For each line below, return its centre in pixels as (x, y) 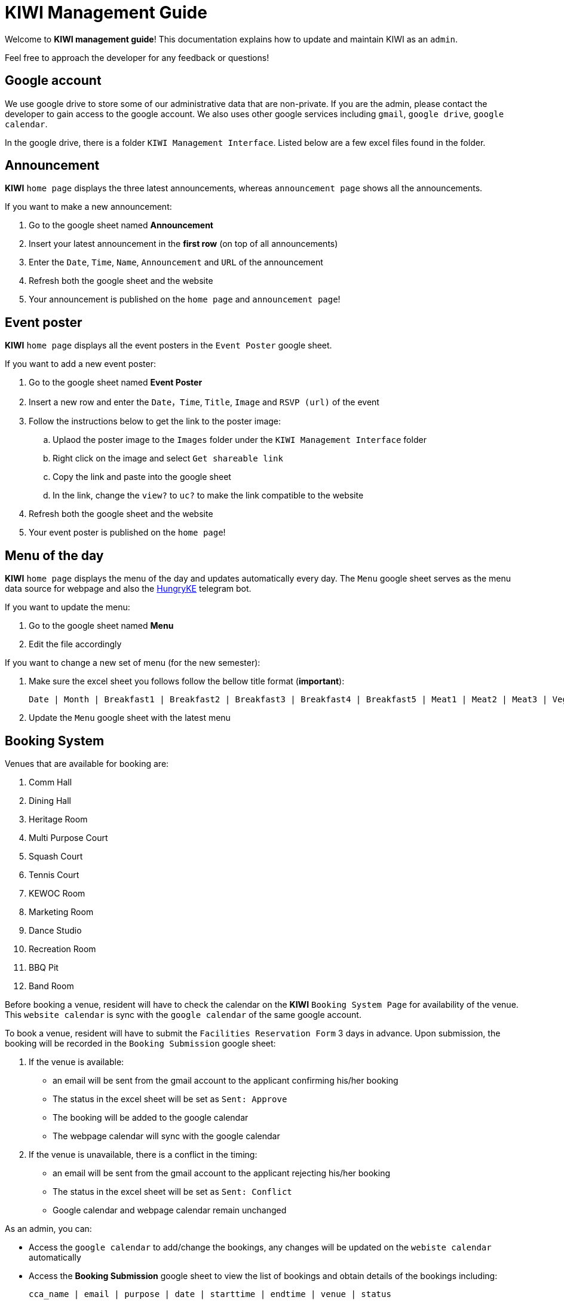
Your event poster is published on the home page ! (127, 533)
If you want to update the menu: (68, 607)
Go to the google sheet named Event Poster (116, 383)
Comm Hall (50, 782)
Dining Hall (50, 800)
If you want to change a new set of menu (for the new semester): (133, 663)
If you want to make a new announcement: (88, 207)
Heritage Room (58, 819)
